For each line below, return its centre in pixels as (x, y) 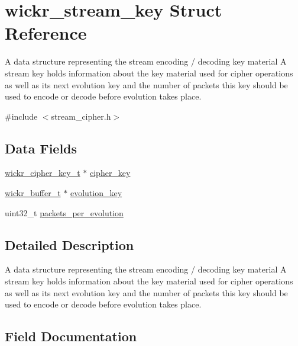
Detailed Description (69, 244)
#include (21, 116)
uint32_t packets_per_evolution (64, 212)
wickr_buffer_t (33, 193)
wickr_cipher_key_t (43, 173)
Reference (46, 33)
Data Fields (41, 148)
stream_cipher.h (81, 116)
